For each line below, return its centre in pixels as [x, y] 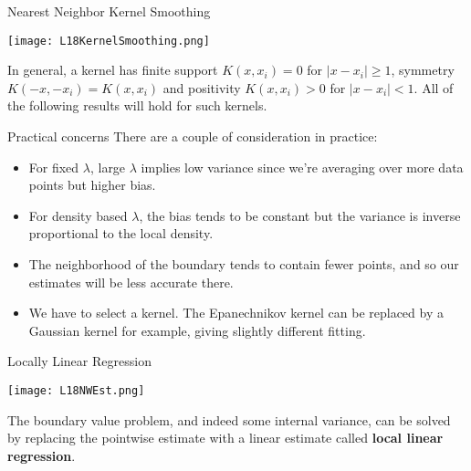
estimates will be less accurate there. [131, 282]
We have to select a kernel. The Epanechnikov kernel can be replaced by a [236, 313]
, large [108, 167]
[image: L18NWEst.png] [76, 390]
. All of [434, 87]
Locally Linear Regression [79, 361]
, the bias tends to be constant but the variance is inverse [300, 215]
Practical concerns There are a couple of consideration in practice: [193, 136]
